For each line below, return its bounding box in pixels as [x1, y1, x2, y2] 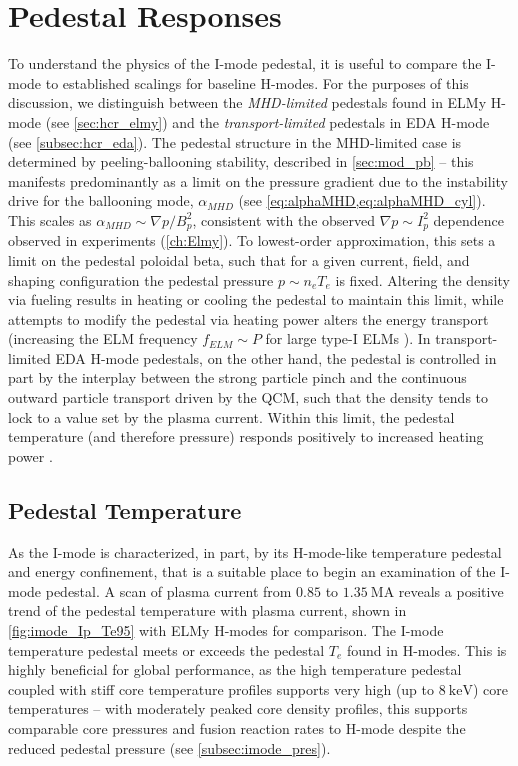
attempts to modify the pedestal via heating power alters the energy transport [8, 308, 489, 329]
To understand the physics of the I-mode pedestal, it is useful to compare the [8, 53, 482, 74]
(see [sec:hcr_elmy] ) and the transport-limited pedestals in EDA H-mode [45, 111, 490, 132]
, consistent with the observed [192, 209, 376, 230]
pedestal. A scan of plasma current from [45, 580, 292, 601]
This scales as [8, 209, 92, 230]
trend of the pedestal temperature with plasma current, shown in [8, 600, 407, 621]
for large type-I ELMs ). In [265, 328, 431, 349]
